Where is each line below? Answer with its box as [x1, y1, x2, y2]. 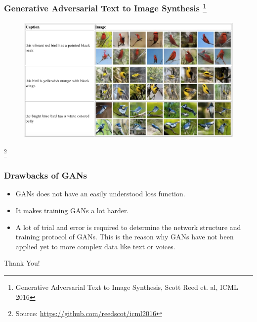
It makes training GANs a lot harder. [15, 205, 129, 215]
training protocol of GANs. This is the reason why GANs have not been [15, 231, 234, 242]
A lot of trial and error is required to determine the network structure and [15, 222, 241, 232]
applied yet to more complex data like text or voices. [15, 241, 175, 251]
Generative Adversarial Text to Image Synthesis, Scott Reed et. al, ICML [15, 281, 238, 292]
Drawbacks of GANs [4, 169, 87, 182]
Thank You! [4, 258, 40, 268]
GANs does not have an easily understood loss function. [15, 188, 185, 199]
